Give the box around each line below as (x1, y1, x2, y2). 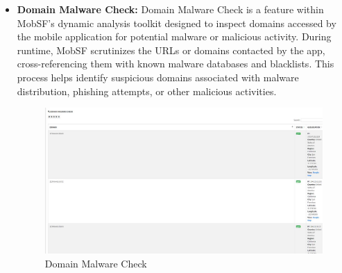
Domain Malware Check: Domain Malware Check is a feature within (17, 2, 324, 16)
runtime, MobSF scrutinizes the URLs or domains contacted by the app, (17, 42, 325, 57)
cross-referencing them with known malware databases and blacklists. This (17, 56, 334, 71)
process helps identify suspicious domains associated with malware (17, 69, 299, 84)
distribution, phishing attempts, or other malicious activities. (17, 83, 277, 98)
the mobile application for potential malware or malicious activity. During (17, 29, 332, 44)
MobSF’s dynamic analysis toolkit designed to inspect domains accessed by (17, 15, 336, 30)
